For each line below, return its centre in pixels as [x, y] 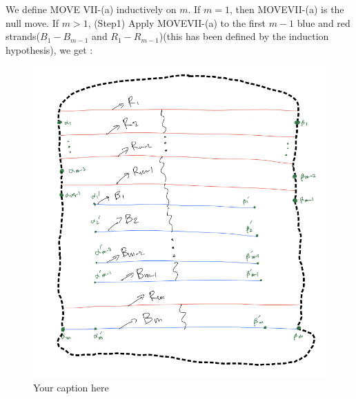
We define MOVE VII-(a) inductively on [91, 9]
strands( [23, 36]
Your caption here [71, 387]
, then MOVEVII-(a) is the [287, 9]
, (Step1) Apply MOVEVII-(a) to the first [177, 22]
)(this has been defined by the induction [244, 36]
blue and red [324, 22]
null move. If [32, 22]
